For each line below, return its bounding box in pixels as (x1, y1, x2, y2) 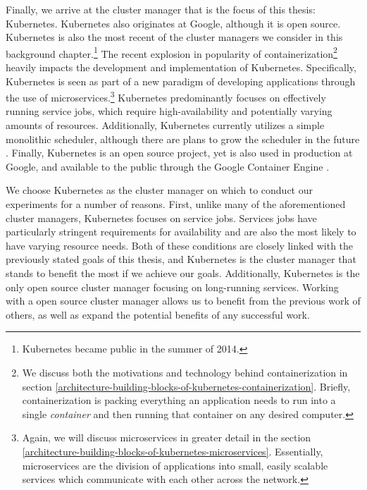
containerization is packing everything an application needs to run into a (22, 393, 336, 408)
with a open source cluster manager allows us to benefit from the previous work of (6, 293, 361, 308)
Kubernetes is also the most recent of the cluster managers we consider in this (6, 30, 343, 44)
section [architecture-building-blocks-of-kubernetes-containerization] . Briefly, (22, 379, 351, 393)
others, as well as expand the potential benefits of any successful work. (6, 307, 310, 321)
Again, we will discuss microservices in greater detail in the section (22, 430, 311, 445)
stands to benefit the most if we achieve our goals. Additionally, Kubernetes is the (6, 266, 360, 280)
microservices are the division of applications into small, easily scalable (22, 458, 328, 472)
